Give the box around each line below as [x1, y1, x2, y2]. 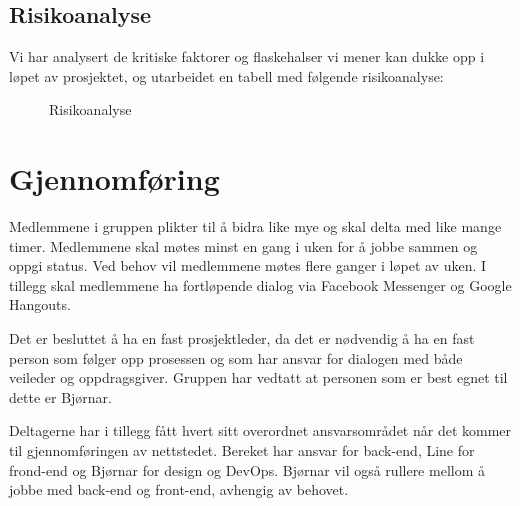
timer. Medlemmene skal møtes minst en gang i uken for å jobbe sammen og [9, 235, 478, 256]
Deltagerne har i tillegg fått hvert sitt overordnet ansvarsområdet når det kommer [9, 420, 512, 441]
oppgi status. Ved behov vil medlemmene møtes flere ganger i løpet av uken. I [9, 255, 487, 276]
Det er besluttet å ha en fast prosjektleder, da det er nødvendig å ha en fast [9, 328, 475, 349]
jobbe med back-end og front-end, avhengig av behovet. [9, 479, 349, 500]
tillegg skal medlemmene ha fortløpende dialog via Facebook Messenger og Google [9, 274, 512, 295]
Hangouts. [9, 294, 71, 315]
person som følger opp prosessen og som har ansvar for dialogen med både [9, 347, 463, 368]
